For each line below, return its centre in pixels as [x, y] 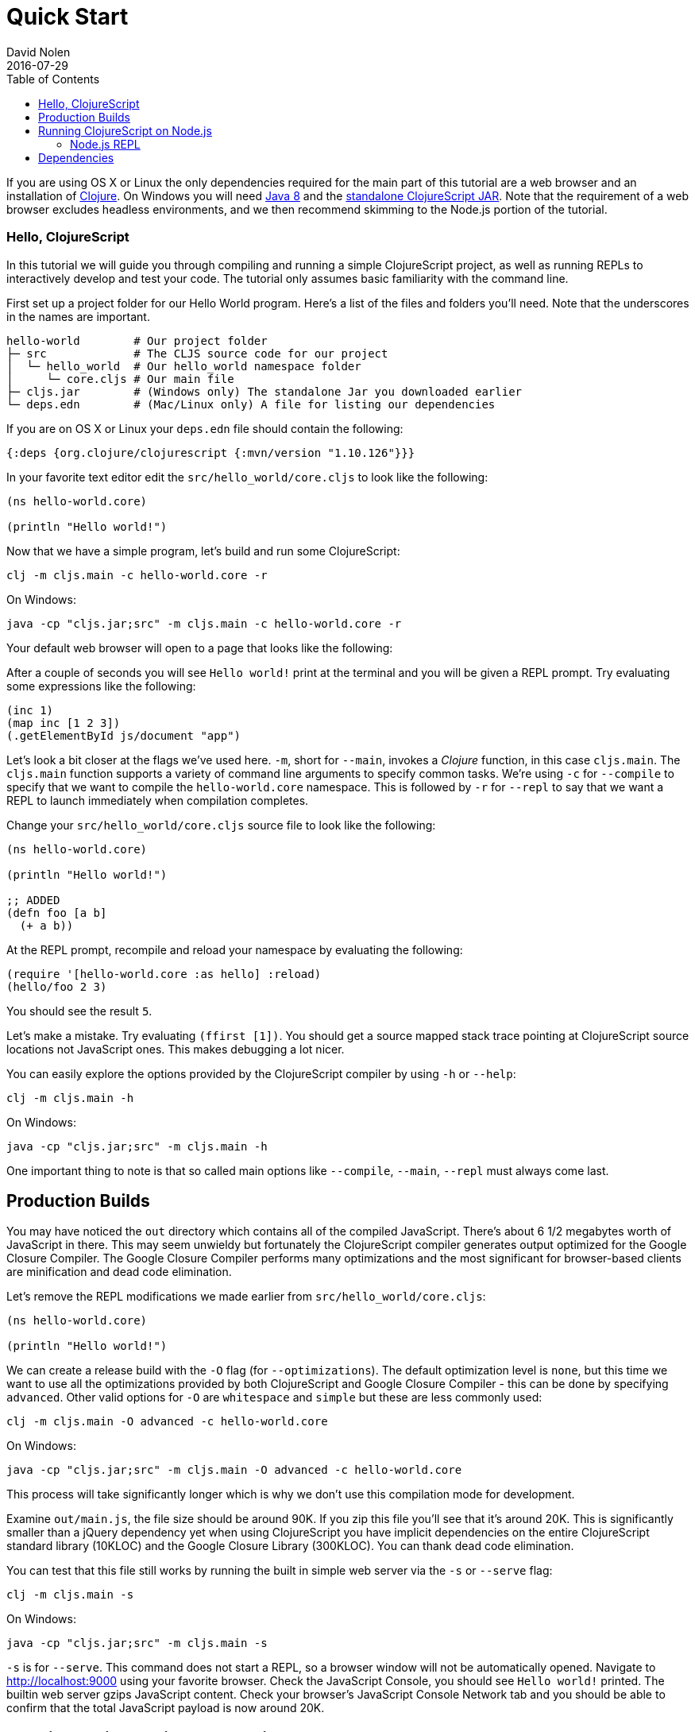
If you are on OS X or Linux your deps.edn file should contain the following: [205, 428]
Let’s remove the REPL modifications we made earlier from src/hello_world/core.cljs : [246, 1297]
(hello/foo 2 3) [57, 986]
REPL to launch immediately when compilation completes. [158, 800]
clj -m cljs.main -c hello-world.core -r [137, 575]
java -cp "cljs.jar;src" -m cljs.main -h [137, 1146]
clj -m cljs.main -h [70, 1098]
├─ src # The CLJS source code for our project [197, 353]
